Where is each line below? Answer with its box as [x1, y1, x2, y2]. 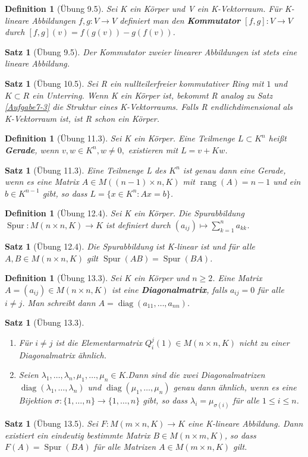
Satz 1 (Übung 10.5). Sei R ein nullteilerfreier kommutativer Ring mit [5, 77, 264, 89]
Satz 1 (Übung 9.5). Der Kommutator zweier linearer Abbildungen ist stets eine [5, 45, 297, 58]
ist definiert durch [106, 218, 171, 231]
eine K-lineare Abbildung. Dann [188, 417, 303, 429]
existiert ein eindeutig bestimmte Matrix [5, 428, 150, 441]
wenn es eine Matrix [5, 175, 79, 188]
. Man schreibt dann [22, 296, 96, 308]
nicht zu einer [239, 336, 290, 348]
